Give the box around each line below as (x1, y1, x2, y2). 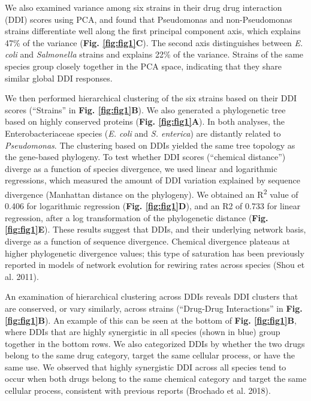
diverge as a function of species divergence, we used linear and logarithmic (5, 162, 277, 174)
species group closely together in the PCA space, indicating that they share (5, 59, 282, 72)
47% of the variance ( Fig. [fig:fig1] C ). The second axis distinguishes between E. (5, 36, 303, 49)
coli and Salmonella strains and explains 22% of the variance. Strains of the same (5, 48, 304, 61)
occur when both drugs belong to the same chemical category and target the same (5, 372, 307, 385)
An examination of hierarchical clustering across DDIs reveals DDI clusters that (5, 290, 298, 303)
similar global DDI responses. (5, 71, 113, 84)
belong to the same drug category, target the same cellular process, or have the (5, 349, 295, 361)
